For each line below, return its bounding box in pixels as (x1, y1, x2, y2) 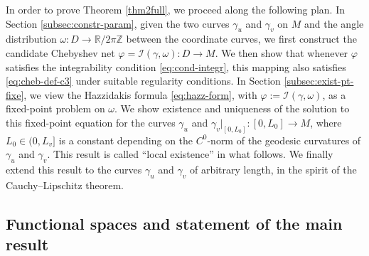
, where (310, 114, 342, 129)
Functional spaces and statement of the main (6, 212, 343, 234)
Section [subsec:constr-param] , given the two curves (6, 16, 230, 31)
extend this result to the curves (6, 162, 142, 177)
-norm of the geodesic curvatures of (207, 132, 361, 147)
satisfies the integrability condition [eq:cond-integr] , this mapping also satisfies (6, 59, 346, 74)
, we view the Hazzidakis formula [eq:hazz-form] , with (23, 87, 257, 102)
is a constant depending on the (58, 132, 193, 147)
